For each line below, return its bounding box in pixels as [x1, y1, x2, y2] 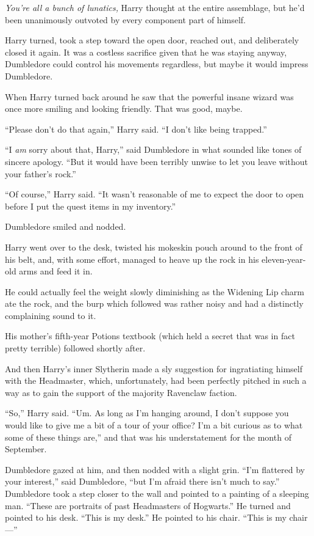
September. [5, 442, 47, 455]
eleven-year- [262, 252, 306, 265]
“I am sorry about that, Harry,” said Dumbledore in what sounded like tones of [5, 143, 302, 156]
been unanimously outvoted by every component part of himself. [5, 13, 246, 26]
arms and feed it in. [19, 265, 93, 277]
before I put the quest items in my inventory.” [5, 199, 176, 212]
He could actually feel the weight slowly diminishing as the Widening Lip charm [5, 285, 304, 298]
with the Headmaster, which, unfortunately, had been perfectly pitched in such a [5, 374, 307, 387]
